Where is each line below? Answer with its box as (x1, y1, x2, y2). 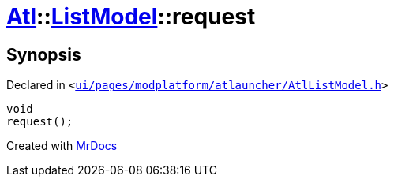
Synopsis (6, 44, 81, 65)
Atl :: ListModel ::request (6, 3, 256, 30)
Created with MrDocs (6, 139, 118, 153)
